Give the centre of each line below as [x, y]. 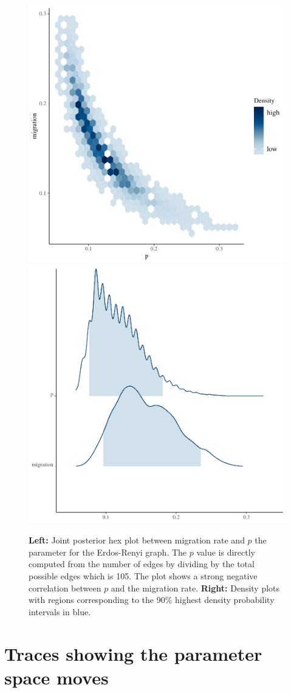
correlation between [65, 588]
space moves [56, 677]
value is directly [226, 552]
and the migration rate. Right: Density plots [195, 588]
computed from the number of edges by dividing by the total [142, 564]
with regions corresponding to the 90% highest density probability [152, 600]
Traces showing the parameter [133, 653]
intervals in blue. [60, 611]
